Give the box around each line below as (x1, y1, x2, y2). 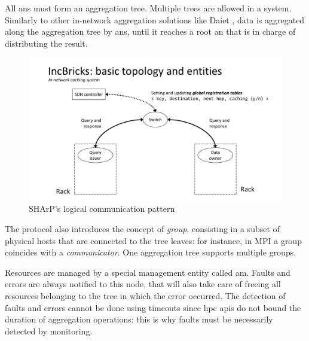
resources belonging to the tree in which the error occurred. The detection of (5, 290, 286, 302)
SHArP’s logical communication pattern (29, 202, 175, 215)
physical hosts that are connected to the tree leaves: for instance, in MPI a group (5, 234, 302, 246)
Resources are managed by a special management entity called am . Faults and (5, 266, 290, 278)
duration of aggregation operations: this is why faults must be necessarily (5, 313, 273, 325)
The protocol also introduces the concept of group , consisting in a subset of (5, 223, 280, 235)
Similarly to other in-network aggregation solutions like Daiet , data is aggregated (5, 13, 305, 26)
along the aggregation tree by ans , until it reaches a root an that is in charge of (5, 25, 296, 38)
